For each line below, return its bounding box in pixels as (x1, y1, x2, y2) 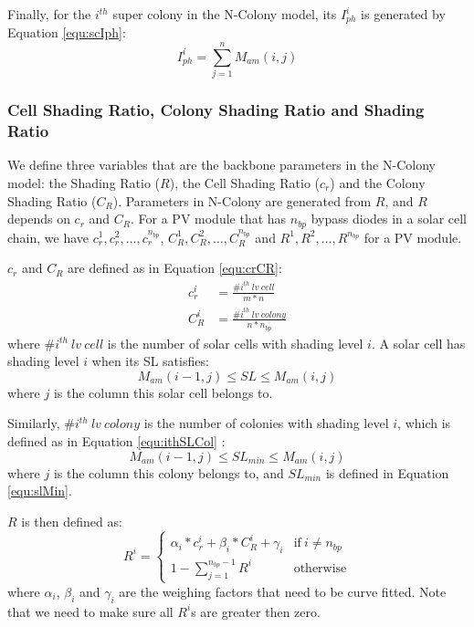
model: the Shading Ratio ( (7, 172, 161, 192)
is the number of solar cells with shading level (107, 333, 363, 352)
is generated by (361, 5, 446, 23)
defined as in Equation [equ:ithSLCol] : (7, 431, 226, 450)
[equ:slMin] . (7, 481, 72, 500)
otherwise (293, 561, 347, 575)
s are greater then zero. (191, 601, 321, 621)
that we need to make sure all (7, 601, 174, 621)
